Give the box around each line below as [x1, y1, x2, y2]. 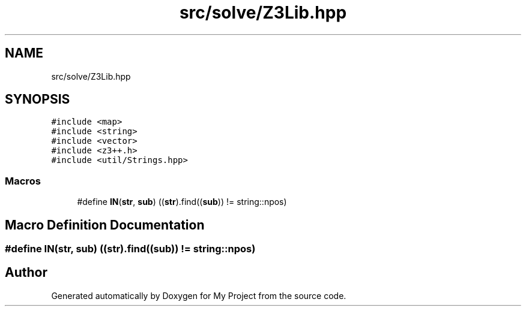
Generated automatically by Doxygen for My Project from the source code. [51, 290, 346, 301]
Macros [5, 174, 41, 187]
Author [5, 265, 47, 280]
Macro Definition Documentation [5, 217, 205, 233]
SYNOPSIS [5, 92, 70, 107]
